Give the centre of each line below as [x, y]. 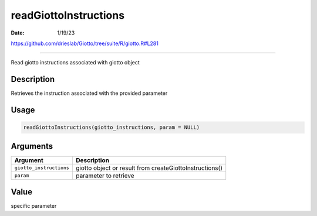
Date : [18, 33]
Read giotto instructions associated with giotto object [75, 63]
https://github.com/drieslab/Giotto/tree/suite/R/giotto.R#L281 [85, 43]
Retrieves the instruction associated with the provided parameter [89, 93]
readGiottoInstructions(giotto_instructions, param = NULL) [112, 128]
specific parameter [34, 206]
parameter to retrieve [105, 176]
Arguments [32, 146]
